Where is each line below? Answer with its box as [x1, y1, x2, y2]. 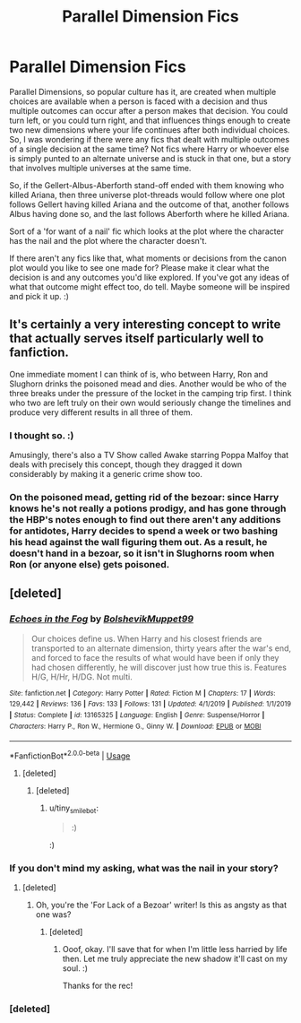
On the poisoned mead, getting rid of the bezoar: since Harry [9, 490, 279, 503]
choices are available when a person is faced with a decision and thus [9, 96, 268, 107]
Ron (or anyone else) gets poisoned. [9, 558, 170, 570]
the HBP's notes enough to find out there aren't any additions [9, 513, 281, 525]
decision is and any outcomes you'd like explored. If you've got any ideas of [9, 272, 289, 282]
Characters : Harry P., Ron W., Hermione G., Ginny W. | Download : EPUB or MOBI [9, 722, 262, 731]
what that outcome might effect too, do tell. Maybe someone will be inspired [9, 281, 290, 292]
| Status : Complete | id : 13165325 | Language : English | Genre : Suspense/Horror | [9, 710, 265, 719]
